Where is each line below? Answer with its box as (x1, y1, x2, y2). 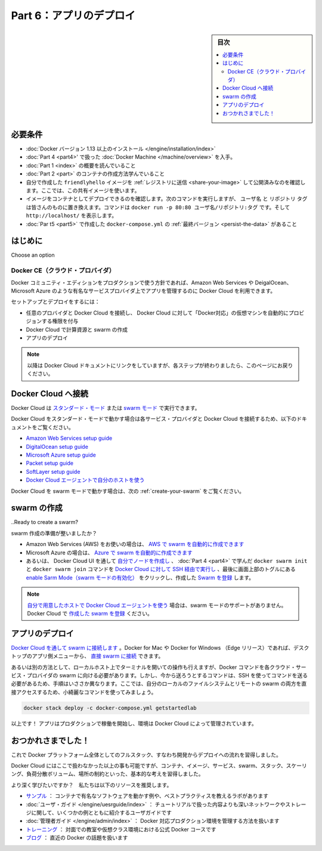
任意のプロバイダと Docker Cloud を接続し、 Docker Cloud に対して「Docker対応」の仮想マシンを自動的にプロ (26, 309, 299, 316)
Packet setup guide (26, 460, 74, 467)
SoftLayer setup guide (26, 468, 80, 475)
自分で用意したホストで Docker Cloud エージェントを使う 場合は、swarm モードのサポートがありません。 (27, 602, 287, 609)
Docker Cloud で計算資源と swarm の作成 (26, 326, 128, 333)
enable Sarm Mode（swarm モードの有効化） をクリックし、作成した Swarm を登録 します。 (26, 573, 255, 581)
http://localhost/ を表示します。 (26, 212, 117, 219)
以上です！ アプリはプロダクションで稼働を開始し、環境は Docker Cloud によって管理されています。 (11, 720, 257, 727)
